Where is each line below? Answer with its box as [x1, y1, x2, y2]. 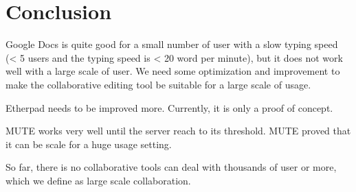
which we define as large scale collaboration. [5, 173, 191, 187]
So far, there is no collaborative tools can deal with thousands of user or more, [5, 160, 337, 174]
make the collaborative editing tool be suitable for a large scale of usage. [5, 77, 311, 91]
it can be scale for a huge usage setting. [5, 136, 172, 151]
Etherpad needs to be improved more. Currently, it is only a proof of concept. [5, 100, 333, 115]
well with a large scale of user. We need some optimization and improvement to [5, 64, 340, 78]
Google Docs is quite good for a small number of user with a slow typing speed [5, 37, 338, 51]
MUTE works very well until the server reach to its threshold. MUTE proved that [5, 123, 351, 138]
